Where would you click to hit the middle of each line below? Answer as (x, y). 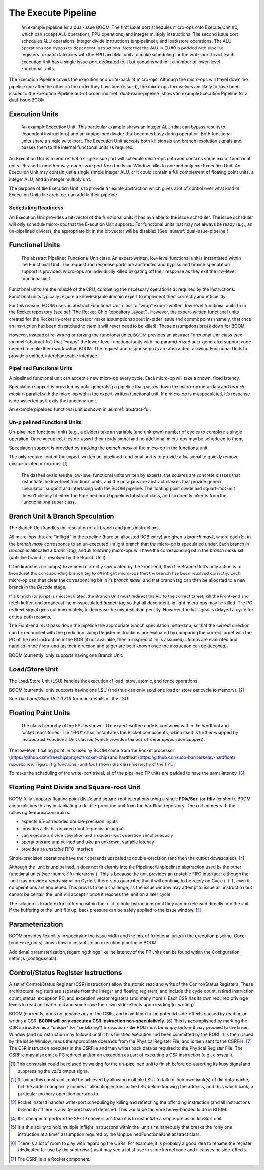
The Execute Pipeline (53, 13)
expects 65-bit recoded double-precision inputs (70, 822)
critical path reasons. (30, 617)
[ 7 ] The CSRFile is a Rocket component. (51, 1159)
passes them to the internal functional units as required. (77, 147)
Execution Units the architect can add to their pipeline (63, 195)
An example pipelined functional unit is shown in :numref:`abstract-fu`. (80, 409)
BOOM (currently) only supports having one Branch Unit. (66, 655)
